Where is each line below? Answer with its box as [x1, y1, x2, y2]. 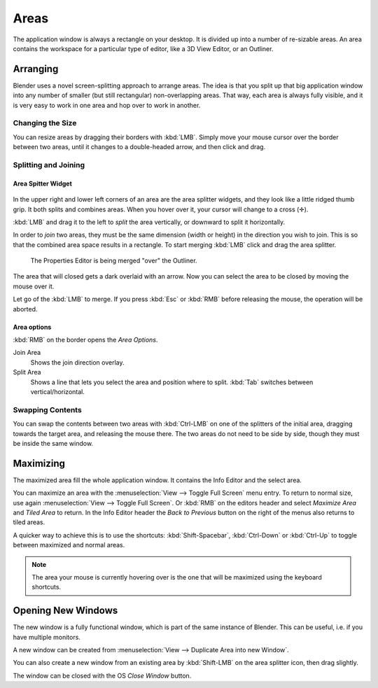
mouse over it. [13, 282, 55, 290]
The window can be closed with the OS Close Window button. [13, 671, 192, 680]
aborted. [13, 304, 38, 313]
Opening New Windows [13, 605, 118, 617]
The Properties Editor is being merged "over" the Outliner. [30, 256, 197, 265]
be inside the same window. [13, 439, 94, 447]
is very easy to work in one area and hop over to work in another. [13, 101, 201, 109]
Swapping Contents [13, 405, 82, 414]
